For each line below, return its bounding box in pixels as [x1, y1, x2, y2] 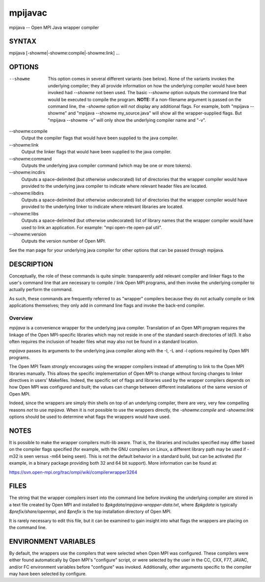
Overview [9, 315, 33, 321]
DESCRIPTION [9, 260, 53, 268]
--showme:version [9, 231, 47, 237]
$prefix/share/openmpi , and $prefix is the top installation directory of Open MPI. [9, 508, 172, 515]
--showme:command [9, 156, 52, 161]
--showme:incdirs [9, 169, 45, 175]
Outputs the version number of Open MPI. [21, 238, 106, 244]
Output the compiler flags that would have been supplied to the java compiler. [21, 135, 179, 141]
